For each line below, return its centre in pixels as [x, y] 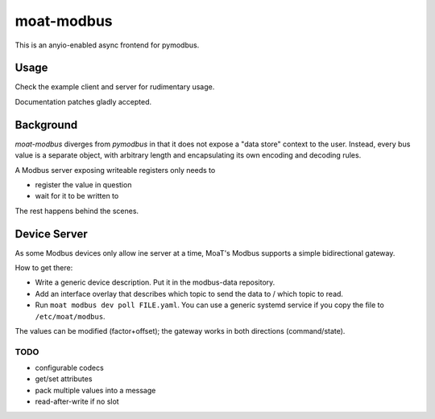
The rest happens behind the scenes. [77, 211]
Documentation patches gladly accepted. [83, 101]
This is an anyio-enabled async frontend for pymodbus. [107, 45]
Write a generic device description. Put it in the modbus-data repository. [155, 282]
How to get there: [44, 268]
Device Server [51, 234]
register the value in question [83, 184]
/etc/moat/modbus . [70, 316]
